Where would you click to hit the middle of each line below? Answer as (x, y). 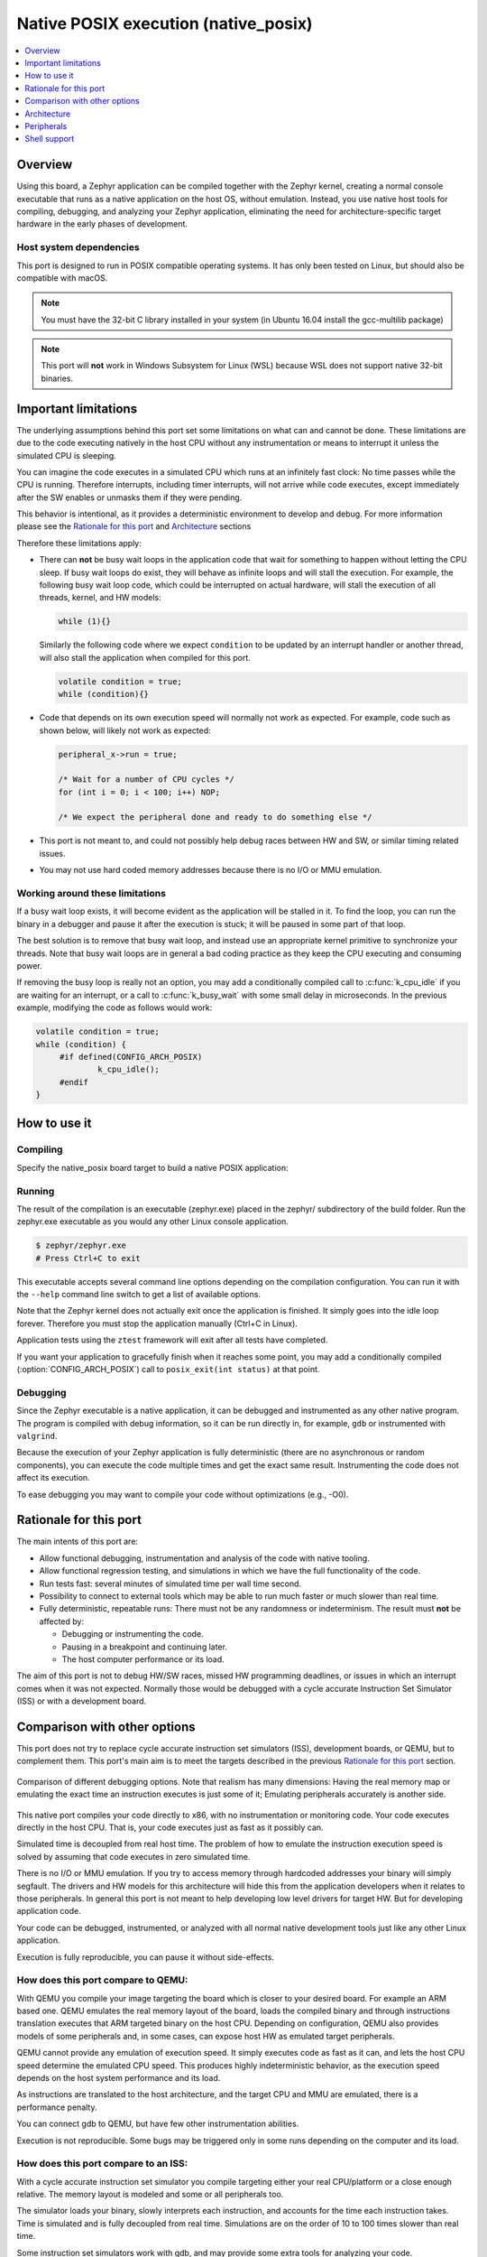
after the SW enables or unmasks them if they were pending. (129, 497)
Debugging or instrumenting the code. (133, 1634)
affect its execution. (53, 1478)
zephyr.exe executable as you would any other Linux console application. (152, 1221)
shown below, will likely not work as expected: (125, 730)
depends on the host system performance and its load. (119, 2077)
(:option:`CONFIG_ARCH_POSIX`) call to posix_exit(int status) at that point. (168, 1370)
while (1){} (85, 622)
